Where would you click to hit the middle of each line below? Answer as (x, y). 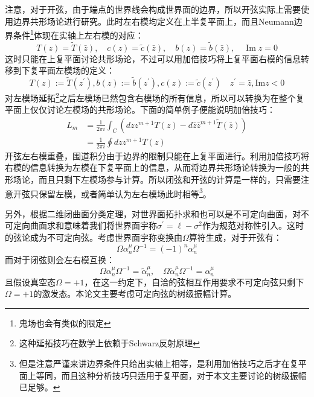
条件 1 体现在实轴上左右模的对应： (78, 34)
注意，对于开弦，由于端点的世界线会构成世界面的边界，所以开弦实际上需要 (153, 9)
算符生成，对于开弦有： (235, 237)
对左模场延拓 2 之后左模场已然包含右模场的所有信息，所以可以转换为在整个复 (155, 97)
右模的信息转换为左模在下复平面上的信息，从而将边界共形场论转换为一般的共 (157, 167)
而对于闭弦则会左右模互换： (60, 260)
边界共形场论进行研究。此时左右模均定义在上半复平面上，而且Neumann (153, 21)
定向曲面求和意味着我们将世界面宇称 (85, 225)
